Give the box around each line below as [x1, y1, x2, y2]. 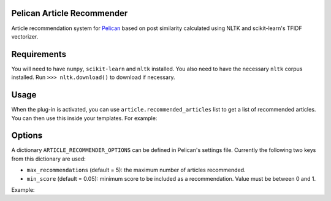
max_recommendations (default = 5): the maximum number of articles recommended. [26, 166, 246, 174]
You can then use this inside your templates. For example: [11, 114, 158, 122]
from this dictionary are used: [11, 155, 86, 162]
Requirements [11, 49, 67, 59]
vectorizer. [11, 32, 39, 40]
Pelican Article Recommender [11, 8, 128, 18]
